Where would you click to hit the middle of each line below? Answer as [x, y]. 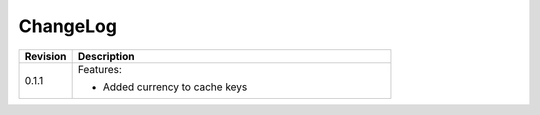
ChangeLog [67, 26]
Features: [99, 69]
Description [106, 56]
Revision [45, 56]
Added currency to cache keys [175, 87]
